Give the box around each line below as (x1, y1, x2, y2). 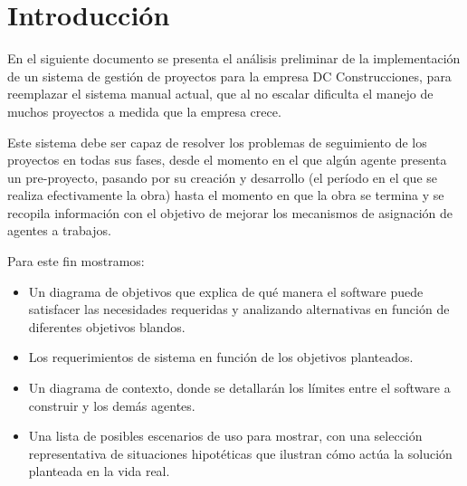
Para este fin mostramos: (7, 252, 145, 271)
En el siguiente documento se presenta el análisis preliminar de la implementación (7, 49, 461, 68)
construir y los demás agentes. (28, 395, 195, 415)
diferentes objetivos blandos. (28, 317, 186, 336)
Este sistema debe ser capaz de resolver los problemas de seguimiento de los (7, 132, 427, 151)
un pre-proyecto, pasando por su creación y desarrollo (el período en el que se (7, 167, 438, 186)
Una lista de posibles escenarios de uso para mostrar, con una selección (28, 426, 423, 445)
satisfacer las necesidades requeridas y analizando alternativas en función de (28, 300, 450, 319)
